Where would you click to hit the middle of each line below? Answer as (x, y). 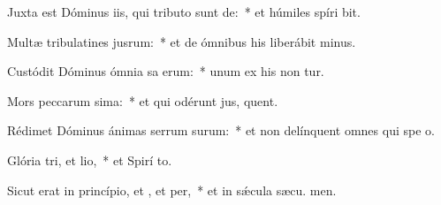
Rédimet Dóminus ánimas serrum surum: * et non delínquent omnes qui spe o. (221, 130)
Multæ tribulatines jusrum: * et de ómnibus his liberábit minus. (182, 41)
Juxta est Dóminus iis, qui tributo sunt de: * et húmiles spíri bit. (184, 11)
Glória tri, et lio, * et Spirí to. (90, 159)
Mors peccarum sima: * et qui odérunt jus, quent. (143, 100)
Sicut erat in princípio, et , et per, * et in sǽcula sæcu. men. (172, 190)
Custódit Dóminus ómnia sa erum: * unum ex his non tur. (166, 71)
